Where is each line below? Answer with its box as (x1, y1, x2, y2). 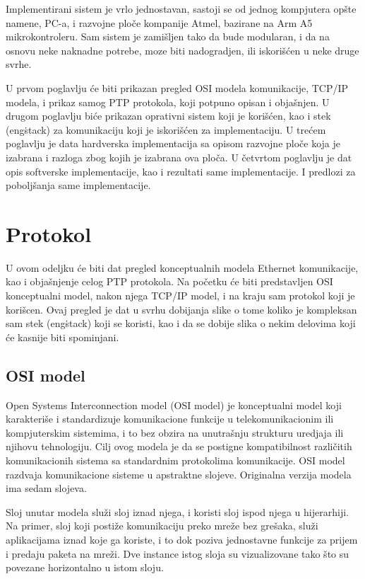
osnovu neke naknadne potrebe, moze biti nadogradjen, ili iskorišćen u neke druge (6, 42, 359, 57)
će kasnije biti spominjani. (6, 329, 119, 344)
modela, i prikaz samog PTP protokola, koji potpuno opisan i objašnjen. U (6, 94, 330, 109)
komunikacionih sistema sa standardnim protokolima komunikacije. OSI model (6, 452, 345, 467)
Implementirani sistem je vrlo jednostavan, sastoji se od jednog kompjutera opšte (6, 1, 357, 16)
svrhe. (6, 57, 32, 71)
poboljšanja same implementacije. (6, 178, 151, 193)
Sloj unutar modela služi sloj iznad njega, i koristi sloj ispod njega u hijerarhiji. (6, 504, 349, 519)
